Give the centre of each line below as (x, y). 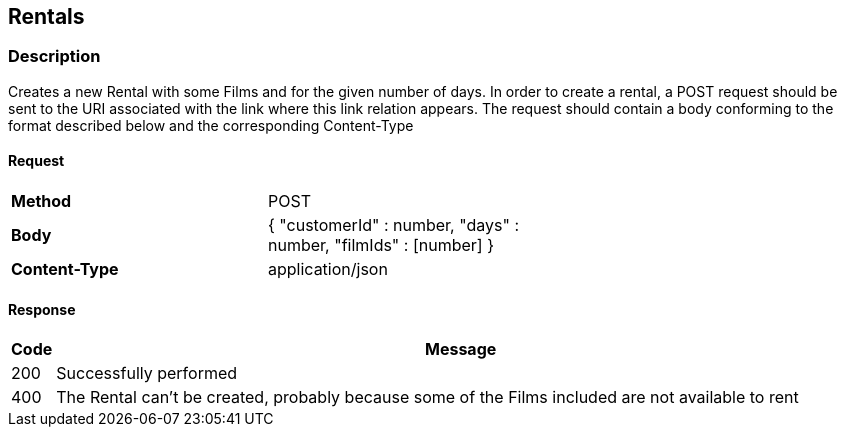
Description (54, 56)
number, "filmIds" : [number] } (381, 245)
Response (42, 309)
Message (460, 349)
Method (41, 201)
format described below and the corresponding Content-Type (211, 125)
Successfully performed (147, 373)
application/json (328, 269)
